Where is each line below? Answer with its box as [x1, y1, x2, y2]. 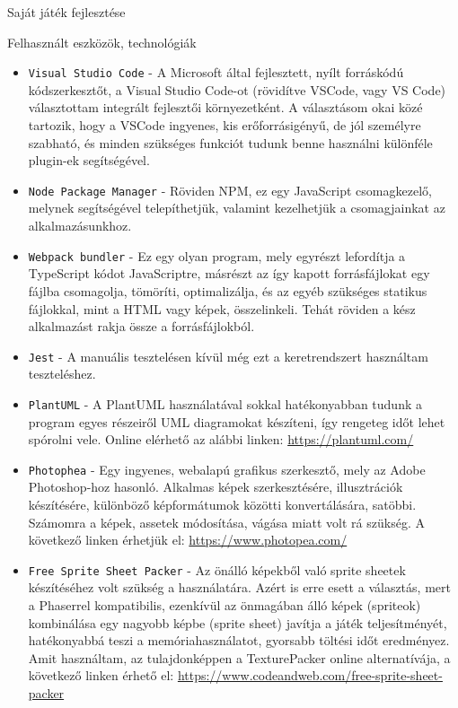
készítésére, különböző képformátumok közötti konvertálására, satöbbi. [28, 495, 417, 514]
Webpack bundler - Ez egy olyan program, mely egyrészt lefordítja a [28, 246, 406, 265]
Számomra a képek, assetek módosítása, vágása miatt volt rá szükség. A [28, 512, 425, 531]
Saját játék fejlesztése [7, 3, 126, 21]
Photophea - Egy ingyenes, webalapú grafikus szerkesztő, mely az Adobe [28, 459, 426, 478]
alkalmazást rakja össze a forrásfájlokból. [28, 317, 255, 336]
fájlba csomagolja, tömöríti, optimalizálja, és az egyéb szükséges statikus [28, 281, 427, 300]
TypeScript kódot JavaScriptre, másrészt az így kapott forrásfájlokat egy [28, 264, 430, 283]
